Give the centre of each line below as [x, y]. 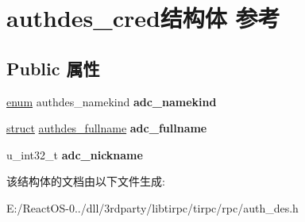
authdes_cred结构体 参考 [143, 18]
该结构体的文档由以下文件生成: [86, 181]
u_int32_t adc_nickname [75, 154]
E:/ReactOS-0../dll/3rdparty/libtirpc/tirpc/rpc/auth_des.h [152, 207]
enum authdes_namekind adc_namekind [112, 101]
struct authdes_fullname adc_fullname [107, 128]
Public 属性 [53, 68]
